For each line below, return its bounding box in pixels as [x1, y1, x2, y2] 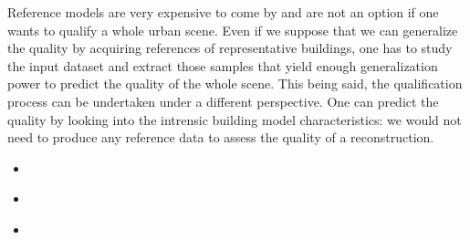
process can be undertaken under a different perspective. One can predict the [7, 91, 439, 110]
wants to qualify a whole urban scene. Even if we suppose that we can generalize [7, 20, 458, 39]
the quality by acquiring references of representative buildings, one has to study [7, 38, 453, 57]
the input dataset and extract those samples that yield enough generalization [7, 56, 438, 75]
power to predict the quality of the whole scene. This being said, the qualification [7, 74, 463, 93]
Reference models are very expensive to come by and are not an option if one [7, 3, 439, 21]
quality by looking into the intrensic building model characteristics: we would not [7, 110, 462, 129]
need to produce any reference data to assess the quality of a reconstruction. [7, 128, 434, 147]
